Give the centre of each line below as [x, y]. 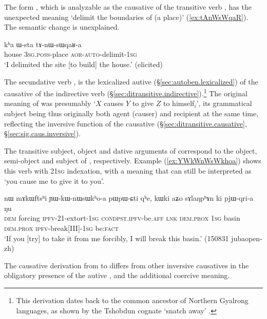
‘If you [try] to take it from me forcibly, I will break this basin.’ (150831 [117, 238]
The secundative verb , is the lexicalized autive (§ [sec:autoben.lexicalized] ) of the [131, 81]
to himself [179, 103]
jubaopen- [247, 238]
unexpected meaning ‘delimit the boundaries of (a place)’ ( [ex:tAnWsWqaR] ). [126, 17]
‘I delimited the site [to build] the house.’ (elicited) [83, 64]
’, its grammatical [224, 103]
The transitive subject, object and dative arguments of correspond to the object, [131, 150]
